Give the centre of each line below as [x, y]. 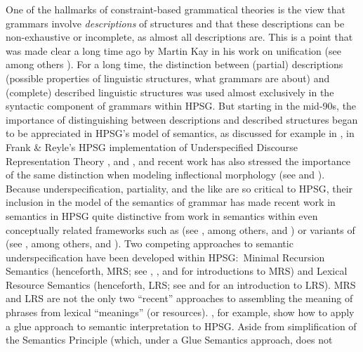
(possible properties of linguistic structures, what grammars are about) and [168, 78]
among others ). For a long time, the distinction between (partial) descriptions [174, 64]
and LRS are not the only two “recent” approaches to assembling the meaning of [179, 298]
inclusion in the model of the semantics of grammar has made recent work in [171, 202]
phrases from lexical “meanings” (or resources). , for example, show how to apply [180, 312]
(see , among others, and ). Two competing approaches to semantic [150, 243]
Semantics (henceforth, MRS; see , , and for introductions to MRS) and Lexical [177, 271]
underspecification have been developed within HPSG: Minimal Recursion [165, 257]
